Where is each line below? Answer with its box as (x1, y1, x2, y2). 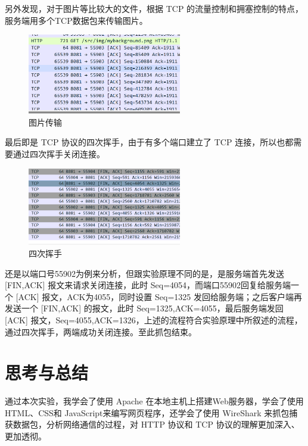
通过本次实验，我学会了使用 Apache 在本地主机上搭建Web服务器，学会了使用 (5, 395, 304, 407)
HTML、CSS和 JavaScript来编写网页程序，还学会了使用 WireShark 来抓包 (5, 406, 290, 419)
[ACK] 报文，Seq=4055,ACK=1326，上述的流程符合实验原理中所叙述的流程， (5, 313, 303, 326)
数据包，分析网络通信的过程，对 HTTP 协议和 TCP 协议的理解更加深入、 (13, 418, 300, 431)
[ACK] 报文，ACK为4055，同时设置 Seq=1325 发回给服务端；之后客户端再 (15, 290, 302, 302)
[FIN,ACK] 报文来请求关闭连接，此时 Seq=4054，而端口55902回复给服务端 (5, 279, 291, 291)
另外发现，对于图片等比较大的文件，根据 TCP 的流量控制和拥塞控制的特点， (5, 2, 304, 14)
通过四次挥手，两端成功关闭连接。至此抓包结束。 (5, 325, 197, 338)
